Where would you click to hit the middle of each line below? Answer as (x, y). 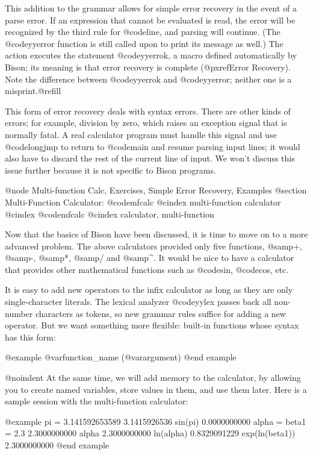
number (19, 313)
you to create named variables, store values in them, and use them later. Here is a (156, 389)
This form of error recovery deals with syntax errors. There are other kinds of (148, 111)
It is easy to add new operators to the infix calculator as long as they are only (149, 290)
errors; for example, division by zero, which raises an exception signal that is (146, 123)
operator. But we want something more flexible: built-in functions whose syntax (152, 325)
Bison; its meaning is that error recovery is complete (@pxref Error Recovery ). (148, 67)
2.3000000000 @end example (57, 445)
